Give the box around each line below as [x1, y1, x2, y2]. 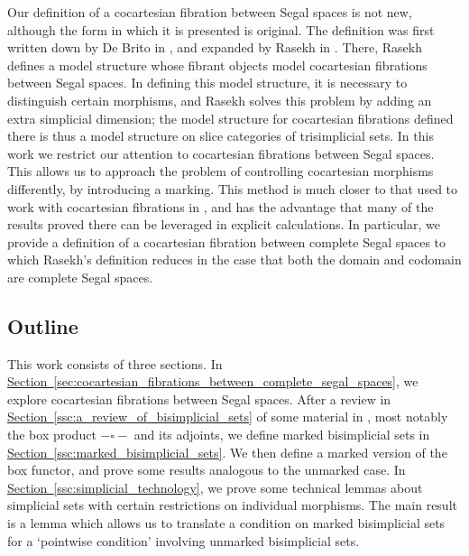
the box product [7, 425, 97, 444]
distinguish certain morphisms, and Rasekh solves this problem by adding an [7, 90, 432, 109]
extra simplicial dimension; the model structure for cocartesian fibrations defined [7, 108, 454, 127]
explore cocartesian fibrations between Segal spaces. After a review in [7, 389, 391, 408]
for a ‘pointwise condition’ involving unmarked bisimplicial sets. [7, 531, 360, 550]
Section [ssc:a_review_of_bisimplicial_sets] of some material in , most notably [7, 407, 448, 426]
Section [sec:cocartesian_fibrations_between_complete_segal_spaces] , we [7, 372, 418, 391]
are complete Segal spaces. [7, 267, 153, 286]
